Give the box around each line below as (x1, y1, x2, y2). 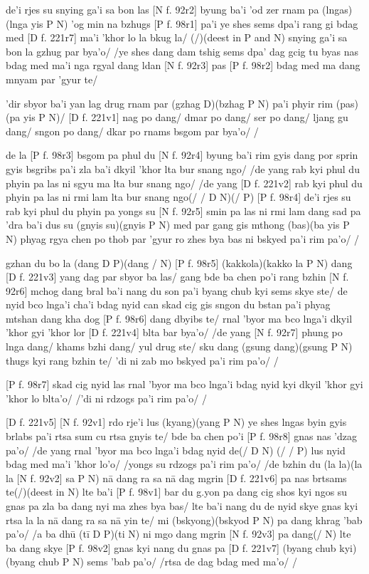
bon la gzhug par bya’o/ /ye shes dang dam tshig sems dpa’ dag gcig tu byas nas (6, 43, 358, 58)
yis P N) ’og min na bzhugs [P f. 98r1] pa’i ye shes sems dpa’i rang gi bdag (31, 16, 358, 31)
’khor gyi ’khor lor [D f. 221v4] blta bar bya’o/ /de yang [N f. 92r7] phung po (6, 325, 343, 340)
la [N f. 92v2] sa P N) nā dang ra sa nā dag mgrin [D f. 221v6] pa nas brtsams (6, 470, 347, 485)
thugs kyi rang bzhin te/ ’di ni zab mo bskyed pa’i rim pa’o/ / (6, 353, 279, 367)
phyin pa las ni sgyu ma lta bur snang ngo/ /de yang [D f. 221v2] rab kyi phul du (6, 175, 363, 190)
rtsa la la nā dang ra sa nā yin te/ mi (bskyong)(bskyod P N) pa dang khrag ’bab (6, 512, 363, 527)
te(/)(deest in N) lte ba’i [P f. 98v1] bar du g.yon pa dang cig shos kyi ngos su (6, 484, 348, 499)
